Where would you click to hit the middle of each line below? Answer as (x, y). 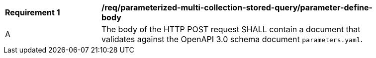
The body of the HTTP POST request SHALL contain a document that (231, 29)
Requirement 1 (33, 12)
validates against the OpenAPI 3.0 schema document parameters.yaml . (232, 39)
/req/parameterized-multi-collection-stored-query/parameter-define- (237, 7)
